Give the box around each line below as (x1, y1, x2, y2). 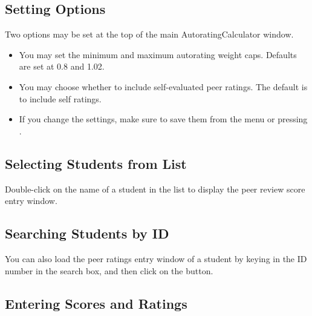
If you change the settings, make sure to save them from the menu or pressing (19, 113, 308, 125)
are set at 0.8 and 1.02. (19, 60, 105, 73)
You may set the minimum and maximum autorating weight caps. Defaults (19, 48, 297, 61)
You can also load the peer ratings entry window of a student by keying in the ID (5, 252, 307, 265)
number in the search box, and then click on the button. (5, 264, 213, 277)
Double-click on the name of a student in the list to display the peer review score (5, 182, 305, 195)
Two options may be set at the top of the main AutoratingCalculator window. (5, 28, 294, 41)
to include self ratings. (19, 92, 102, 105)
